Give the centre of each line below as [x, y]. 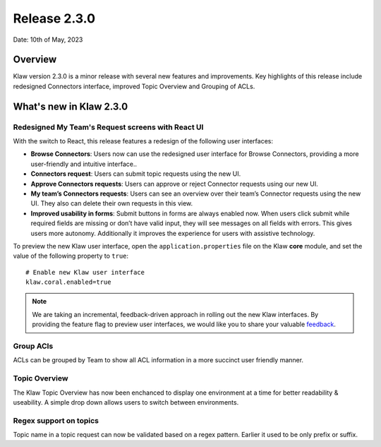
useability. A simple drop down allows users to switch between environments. [126, 402]
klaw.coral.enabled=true [68, 282]
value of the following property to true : [71, 256]
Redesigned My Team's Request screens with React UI [108, 127]
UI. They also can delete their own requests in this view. [112, 203]
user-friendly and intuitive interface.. [84, 164]
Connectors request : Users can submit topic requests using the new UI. [136, 174]
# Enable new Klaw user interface [85, 272]
